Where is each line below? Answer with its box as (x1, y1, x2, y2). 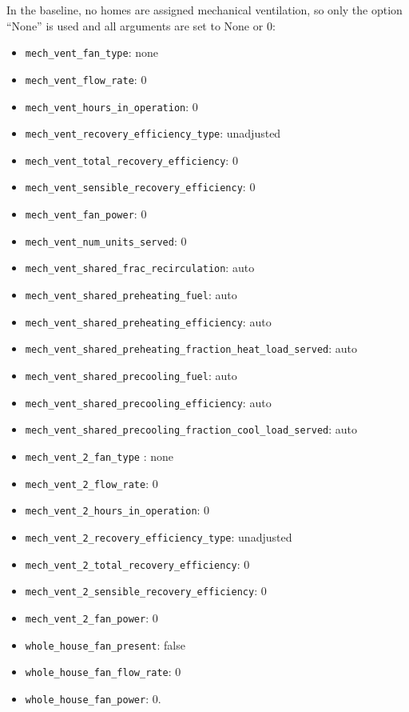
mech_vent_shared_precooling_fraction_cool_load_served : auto (25, 421, 358, 438)
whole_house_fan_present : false (25, 636, 185, 653)
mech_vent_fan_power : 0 (25, 206, 147, 222)
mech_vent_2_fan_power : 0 (25, 609, 158, 626)
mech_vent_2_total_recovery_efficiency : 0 (25, 555, 250, 572)
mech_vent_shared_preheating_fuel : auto (25, 286, 237, 303)
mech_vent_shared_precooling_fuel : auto (25, 367, 237, 384)
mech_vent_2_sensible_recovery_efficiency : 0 (25, 582, 267, 599)
